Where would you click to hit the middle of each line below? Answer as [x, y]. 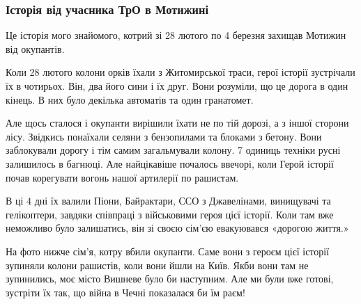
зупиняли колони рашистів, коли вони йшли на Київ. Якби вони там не [157, 265]
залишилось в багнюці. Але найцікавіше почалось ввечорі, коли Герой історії [170, 163]
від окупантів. [35, 48]
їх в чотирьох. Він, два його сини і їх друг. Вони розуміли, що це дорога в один [177, 86]
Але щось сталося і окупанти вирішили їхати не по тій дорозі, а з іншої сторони [177, 123]
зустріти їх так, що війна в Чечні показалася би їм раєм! [125, 292]
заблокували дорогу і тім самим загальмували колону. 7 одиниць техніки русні [173, 150]
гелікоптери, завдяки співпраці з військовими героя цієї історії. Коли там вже [170, 214]
